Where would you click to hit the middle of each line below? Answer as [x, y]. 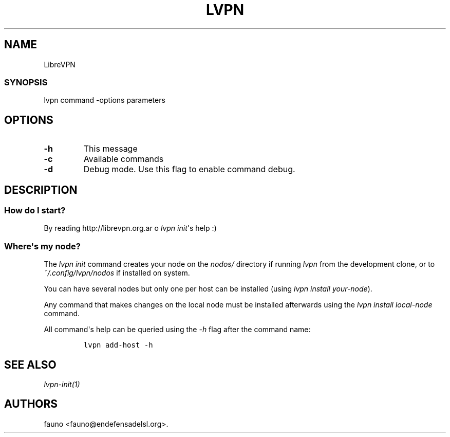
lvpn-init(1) [62, 384]
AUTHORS [31, 404]
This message [110, 149]
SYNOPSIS [26, 82]
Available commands [124, 159]
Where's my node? [42, 246]
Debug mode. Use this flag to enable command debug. [189, 169]
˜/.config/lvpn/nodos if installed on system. [117, 273]
